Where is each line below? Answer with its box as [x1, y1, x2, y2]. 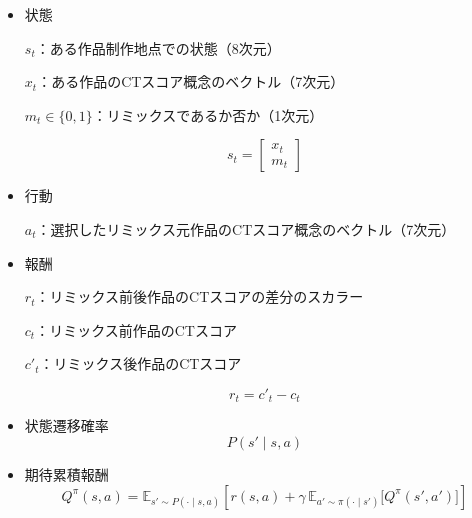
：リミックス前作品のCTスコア [35, 319, 237, 340]
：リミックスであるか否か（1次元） [92, 104, 324, 125]
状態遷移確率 [24, 415, 109, 436]
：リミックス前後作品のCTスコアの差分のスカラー [35, 286, 364, 307]
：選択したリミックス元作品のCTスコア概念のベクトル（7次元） [36, 218, 456, 239]
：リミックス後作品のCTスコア [39, 353, 242, 374]
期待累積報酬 [24, 463, 109, 484]
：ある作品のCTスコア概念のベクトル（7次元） [37, 71, 345, 92]
